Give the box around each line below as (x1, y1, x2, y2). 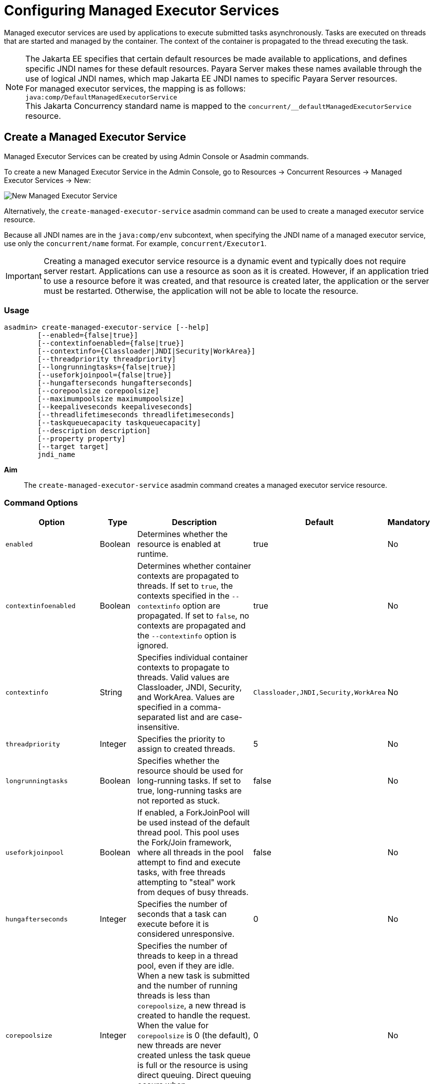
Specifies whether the (137, 756, 220, 766)
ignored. (137, 640, 169, 651)
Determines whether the (137, 529, 228, 540)
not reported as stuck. (137, 796, 220, 806)
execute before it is (137, 919, 209, 929)
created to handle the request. (137, 1010, 251, 1021)
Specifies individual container (137, 652, 248, 663)
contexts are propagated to (137, 571, 239, 581)
